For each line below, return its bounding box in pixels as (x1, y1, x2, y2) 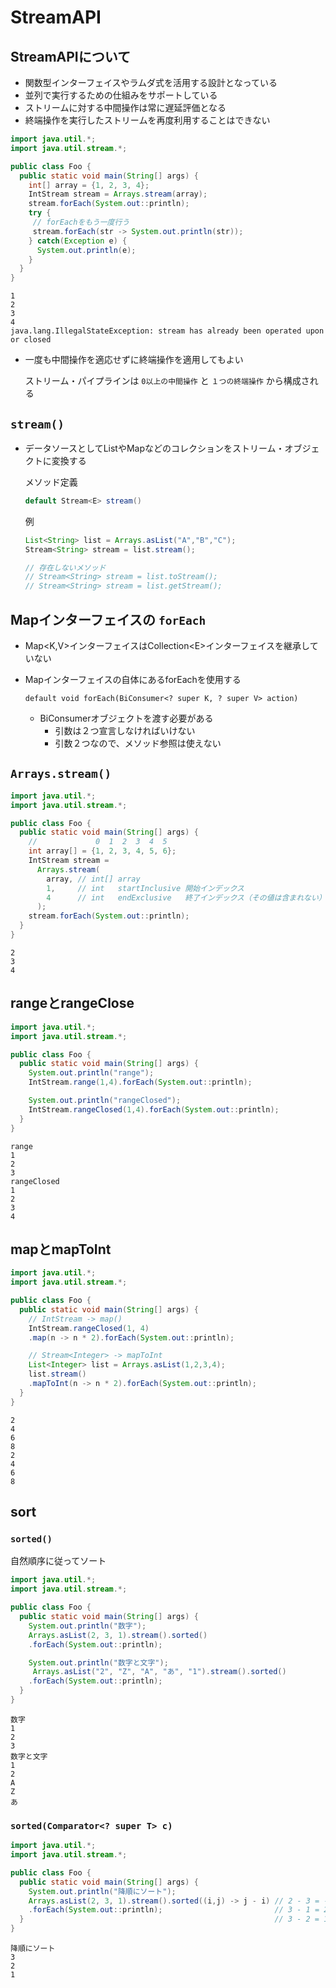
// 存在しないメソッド (24, 562, 107, 573)
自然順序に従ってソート (10, 1555, 107, 1567)
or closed (10, 335, 52, 345)
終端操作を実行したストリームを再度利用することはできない (24, 114, 271, 126)
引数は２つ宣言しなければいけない (54, 725, 196, 736)
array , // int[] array (46, 874, 141, 884)
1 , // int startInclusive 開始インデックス (46, 883, 245, 893)
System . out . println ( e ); (36, 245, 137, 255)
